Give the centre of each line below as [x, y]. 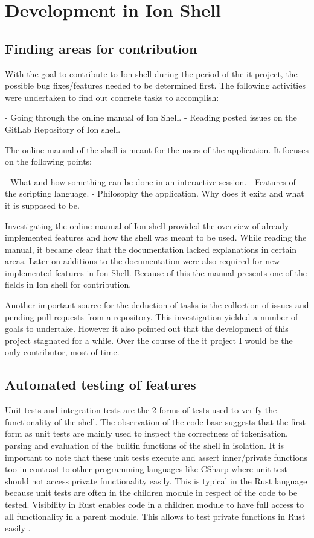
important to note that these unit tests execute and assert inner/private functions [156, 457]
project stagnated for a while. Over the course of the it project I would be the [149, 340]
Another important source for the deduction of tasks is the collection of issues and [157, 305]
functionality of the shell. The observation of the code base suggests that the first [155, 421]
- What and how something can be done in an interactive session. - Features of [150, 181]
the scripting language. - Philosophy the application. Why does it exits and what [155, 193]
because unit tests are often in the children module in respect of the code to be [151, 492]
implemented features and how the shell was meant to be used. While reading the [156, 237]
